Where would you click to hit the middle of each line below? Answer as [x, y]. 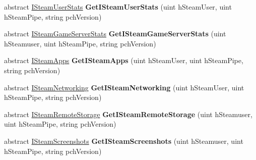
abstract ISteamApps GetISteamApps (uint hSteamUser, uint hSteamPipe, [124, 60]
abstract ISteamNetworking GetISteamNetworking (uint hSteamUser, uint [124, 87]
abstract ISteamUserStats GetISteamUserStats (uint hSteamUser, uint [118, 7]
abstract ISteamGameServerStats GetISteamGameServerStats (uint [115, 34]
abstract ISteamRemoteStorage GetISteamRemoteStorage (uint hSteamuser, [128, 114]
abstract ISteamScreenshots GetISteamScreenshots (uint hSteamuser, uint [124, 141]
